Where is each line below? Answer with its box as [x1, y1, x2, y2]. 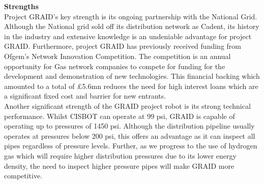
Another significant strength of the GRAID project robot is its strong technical [4, 100, 251, 111]
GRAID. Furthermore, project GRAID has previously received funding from [4, 41, 241, 51]
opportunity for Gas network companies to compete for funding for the [4, 60, 225, 71]
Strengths [4, 1, 39, 11]
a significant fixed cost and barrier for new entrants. [4, 90, 166, 101]
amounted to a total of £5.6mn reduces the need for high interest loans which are [4, 80, 258, 91]
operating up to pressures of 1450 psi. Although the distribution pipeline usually [4, 120, 255, 131]
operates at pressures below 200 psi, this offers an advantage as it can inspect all [4, 130, 255, 141]
